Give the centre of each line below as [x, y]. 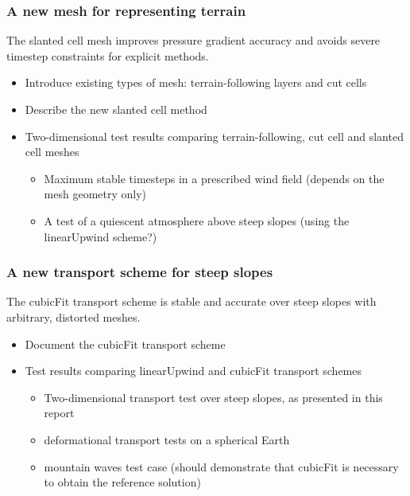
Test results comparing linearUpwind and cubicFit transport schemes [193, 371]
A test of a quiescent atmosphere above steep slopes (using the [197, 220]
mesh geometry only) [95, 194]
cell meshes [52, 152]
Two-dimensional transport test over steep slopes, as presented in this [213, 397]
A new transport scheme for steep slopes [140, 272]
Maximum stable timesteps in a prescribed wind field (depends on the [214, 178]
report [59, 413]
